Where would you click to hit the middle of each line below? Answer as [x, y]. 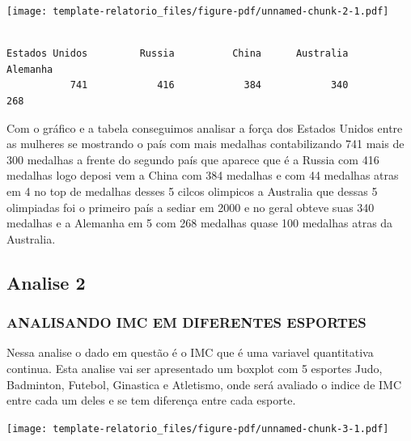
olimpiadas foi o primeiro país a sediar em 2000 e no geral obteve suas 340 [191, 207]
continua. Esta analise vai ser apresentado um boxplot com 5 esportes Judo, [195, 368]
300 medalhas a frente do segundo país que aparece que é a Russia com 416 [193, 159]
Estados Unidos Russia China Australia [178, 54]
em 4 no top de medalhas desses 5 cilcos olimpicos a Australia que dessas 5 [192, 191]
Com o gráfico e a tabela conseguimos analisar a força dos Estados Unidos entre [205, 127]
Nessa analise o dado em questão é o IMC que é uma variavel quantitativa [190, 352]
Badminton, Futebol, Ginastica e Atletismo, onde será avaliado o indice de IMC [204, 384]
